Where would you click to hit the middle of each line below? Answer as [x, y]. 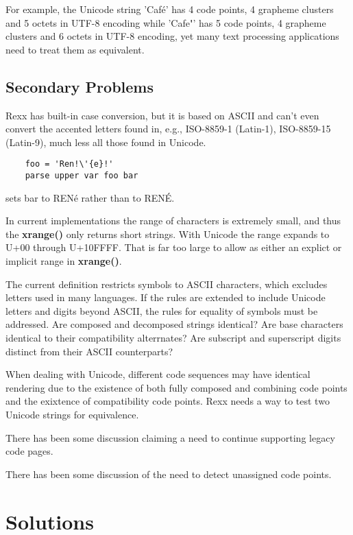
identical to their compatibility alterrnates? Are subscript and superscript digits [173, 338]
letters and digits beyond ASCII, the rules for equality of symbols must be [162, 310]
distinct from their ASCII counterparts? [89, 351]
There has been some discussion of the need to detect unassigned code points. [169, 474]
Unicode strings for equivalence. [72, 414]
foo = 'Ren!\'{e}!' [69, 164]
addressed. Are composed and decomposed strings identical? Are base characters [174, 324]
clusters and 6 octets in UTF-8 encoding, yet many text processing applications [172, 36]
